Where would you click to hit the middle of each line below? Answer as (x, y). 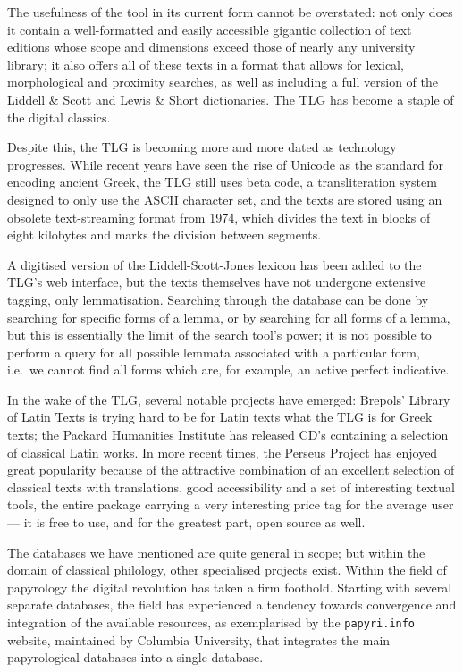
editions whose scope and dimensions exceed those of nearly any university (211, 47)
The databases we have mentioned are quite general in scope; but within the (216, 552)
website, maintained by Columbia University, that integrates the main (199, 639)
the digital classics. (59, 117)
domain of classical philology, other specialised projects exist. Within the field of (227, 570)
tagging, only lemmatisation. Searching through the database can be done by (218, 299)
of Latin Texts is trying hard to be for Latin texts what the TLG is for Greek (220, 417)
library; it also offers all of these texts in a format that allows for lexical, (206, 64)
